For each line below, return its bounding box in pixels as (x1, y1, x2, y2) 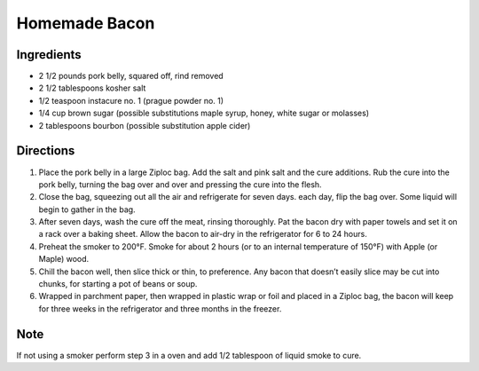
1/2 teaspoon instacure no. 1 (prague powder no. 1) (38, 95, 224, 106)
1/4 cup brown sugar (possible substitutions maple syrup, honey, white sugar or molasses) (38, 107, 370, 119)
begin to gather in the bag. (38, 204, 137, 215)
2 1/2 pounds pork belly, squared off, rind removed (38, 71, 224, 82)
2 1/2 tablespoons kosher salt (38, 83, 146, 93)
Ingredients (16, 47, 82, 62)
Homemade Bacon (16, 13, 155, 33)
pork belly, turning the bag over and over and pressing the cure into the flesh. (38, 178, 323, 190)
